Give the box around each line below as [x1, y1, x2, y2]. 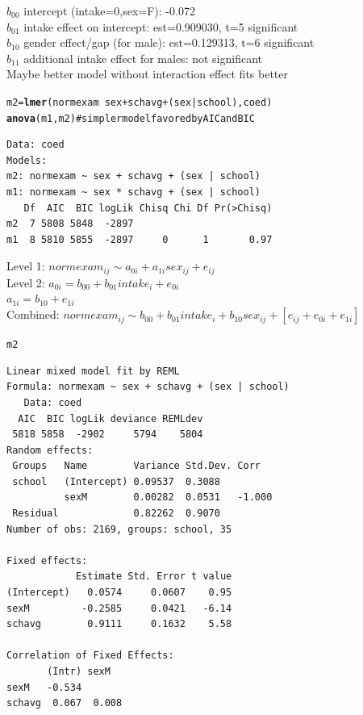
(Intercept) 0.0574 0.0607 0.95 [6, 587, 232, 599]
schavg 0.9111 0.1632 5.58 [6, 618, 232, 630]
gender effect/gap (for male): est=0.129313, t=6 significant [23, 34, 315, 51]
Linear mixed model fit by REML [6, 365, 180, 377]
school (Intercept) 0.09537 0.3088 [12, 475, 220, 487]
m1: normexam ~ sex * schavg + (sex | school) [6, 186, 261, 199]
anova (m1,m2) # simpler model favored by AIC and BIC [6, 112, 255, 124]
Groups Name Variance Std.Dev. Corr [12, 460, 261, 472]
